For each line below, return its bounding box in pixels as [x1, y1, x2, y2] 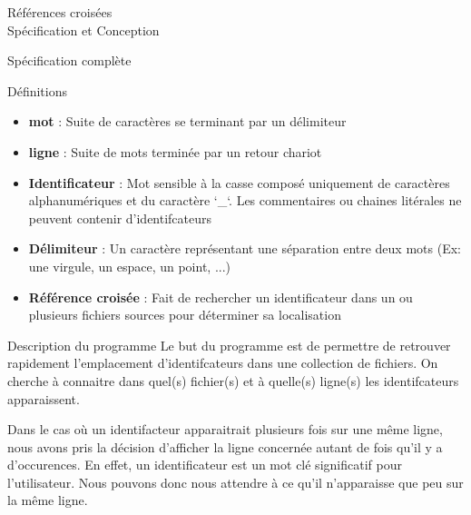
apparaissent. [7, 389, 80, 408]
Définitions [7, 81, 68, 100]
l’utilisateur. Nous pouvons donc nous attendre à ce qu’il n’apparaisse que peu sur [7, 472, 464, 491]
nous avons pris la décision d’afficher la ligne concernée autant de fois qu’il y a [7, 437, 443, 456]
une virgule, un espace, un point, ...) [28, 256, 231, 275]
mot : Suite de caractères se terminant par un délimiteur [28, 112, 347, 131]
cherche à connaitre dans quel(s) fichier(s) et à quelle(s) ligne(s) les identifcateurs [7, 371, 459, 390]
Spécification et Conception [7, 20, 160, 39]
